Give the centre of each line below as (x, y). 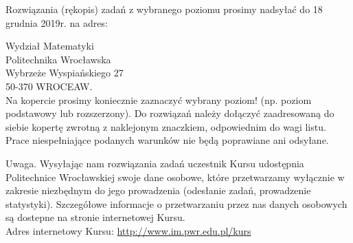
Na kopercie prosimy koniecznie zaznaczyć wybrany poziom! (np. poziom (159, 99)
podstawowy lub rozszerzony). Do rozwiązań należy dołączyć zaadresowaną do (170, 113)
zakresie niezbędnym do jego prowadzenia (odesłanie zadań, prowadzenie (158, 190)
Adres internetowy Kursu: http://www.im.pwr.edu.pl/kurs (128, 230)
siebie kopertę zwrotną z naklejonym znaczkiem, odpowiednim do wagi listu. (166, 126)
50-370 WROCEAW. (49, 86)
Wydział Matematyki (50, 46)
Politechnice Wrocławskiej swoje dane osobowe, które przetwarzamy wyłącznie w (175, 177)
